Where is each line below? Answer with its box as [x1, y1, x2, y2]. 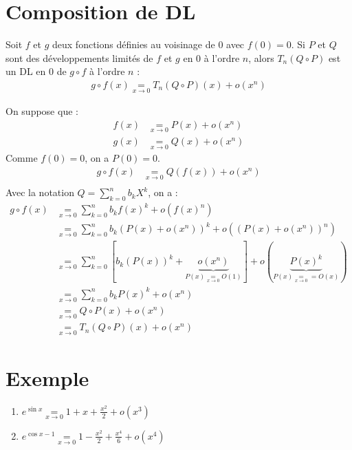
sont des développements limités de [5, 50, 153, 65]
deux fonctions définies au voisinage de [52, 37, 215, 52]
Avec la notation [5, 185, 74, 200]
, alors [248, 50, 274, 65]
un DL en [5, 64, 46, 78]
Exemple [5, 363, 89, 392]
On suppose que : [5, 104, 78, 118]
